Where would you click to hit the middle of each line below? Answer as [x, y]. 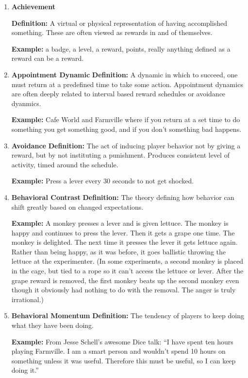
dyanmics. [26, 103]
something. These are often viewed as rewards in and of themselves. [112, 32]
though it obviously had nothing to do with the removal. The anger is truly [124, 290]
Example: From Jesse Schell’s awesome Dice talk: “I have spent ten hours [122, 341]
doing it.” [25, 370]
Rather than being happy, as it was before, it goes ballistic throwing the [119, 251]
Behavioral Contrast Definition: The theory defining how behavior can [123, 197]
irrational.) [28, 299]
